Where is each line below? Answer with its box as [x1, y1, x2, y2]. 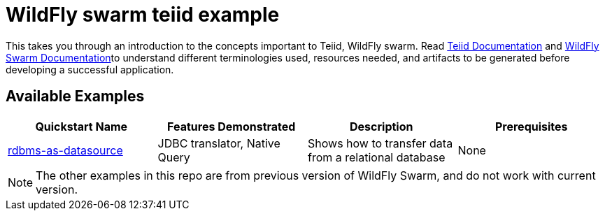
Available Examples [6, 87, 145, 106]
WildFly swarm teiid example [6, 3, 280, 27]
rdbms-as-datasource [8, 143, 123, 157]
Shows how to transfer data [308, 136, 453, 150]
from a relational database [308, 150, 446, 164]
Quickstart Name [35, 119, 128, 134]
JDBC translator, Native [157, 136, 280, 150]
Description [350, 119, 413, 134]
